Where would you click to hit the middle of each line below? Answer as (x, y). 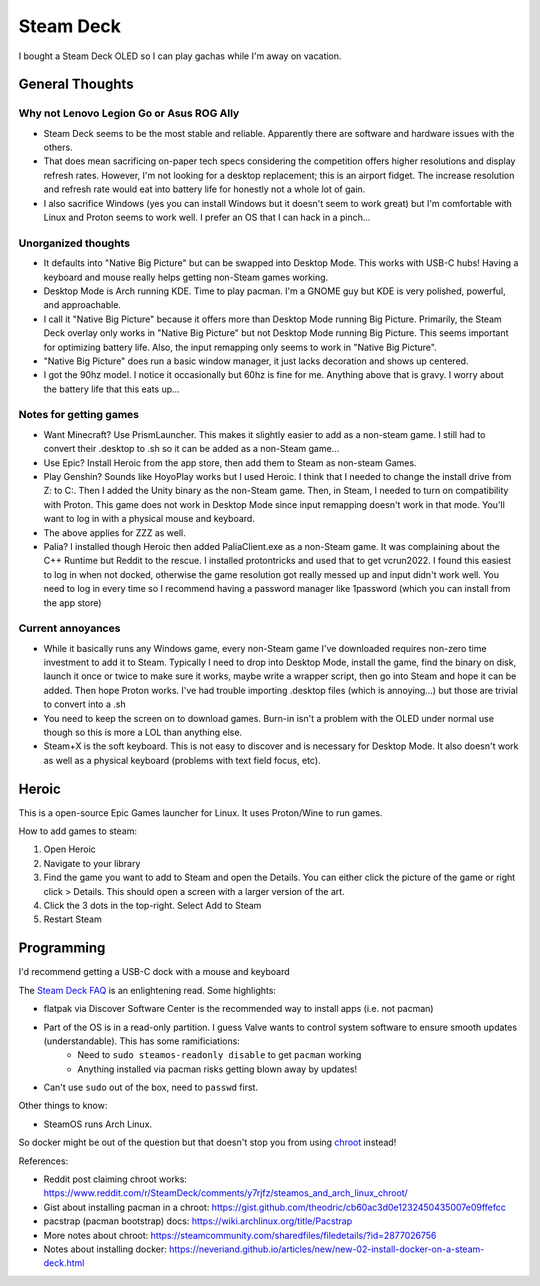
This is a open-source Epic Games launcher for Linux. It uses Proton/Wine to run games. (200, 812)
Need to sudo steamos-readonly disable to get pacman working (219, 1055)
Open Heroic (70, 849)
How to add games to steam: (77, 831)
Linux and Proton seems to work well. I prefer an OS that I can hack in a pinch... (207, 217)
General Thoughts (76, 84)
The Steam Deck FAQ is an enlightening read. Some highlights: (147, 990)
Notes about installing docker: (105, 1249)
